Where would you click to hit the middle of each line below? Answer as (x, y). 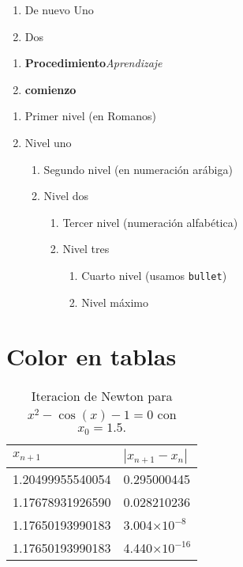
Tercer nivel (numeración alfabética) (150, 222)
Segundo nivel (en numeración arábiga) (138, 169)
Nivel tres (86, 249)
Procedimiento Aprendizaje (93, 63)
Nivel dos (66, 196)
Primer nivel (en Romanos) (91, 116)
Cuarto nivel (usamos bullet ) (154, 275)
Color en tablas (92, 356)
